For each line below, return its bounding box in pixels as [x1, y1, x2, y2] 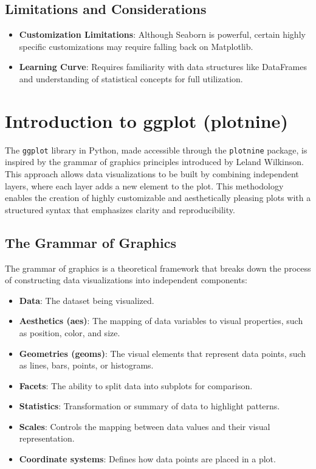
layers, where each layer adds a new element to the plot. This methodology [5, 179, 284, 192]
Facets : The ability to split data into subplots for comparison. [19, 379, 253, 392]
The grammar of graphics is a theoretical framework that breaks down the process [5, 261, 311, 274]
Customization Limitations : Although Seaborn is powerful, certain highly [19, 28, 306, 41]
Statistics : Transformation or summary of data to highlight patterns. [19, 400, 280, 412]
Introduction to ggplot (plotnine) [5, 108, 288, 133]
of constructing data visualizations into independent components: [5, 273, 247, 286]
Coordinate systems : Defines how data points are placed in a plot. [19, 453, 276, 465]
